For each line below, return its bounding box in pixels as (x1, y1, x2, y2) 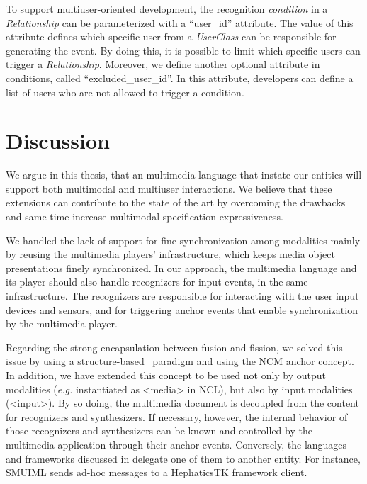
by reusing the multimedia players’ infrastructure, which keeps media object (6, 247, 335, 261)
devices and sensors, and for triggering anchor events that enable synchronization (6, 302, 358, 317)
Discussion (6, 126, 110, 155)
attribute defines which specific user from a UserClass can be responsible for (6, 29, 337, 44)
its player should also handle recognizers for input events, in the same (6, 274, 308, 289)
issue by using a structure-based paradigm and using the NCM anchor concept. (6, 354, 354, 368)
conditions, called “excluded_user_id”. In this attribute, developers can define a (6, 70, 354, 85)
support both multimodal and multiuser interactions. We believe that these (6, 181, 332, 196)
